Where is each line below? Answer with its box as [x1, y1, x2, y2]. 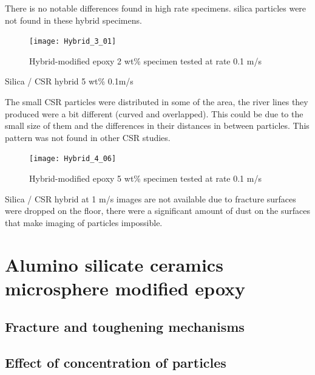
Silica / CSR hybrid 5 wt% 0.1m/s [5, 75, 134, 88]
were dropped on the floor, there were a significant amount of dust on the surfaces [5, 204, 310, 217]
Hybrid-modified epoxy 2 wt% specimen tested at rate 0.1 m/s [29, 54, 262, 67]
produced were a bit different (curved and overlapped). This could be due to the [5, 107, 303, 120]
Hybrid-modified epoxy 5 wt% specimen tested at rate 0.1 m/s [29, 172, 262, 185]
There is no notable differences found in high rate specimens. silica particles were [5, 2, 307, 14]
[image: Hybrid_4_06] [29, 154, 117, 163]
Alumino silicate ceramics [5, 252, 223, 277]
